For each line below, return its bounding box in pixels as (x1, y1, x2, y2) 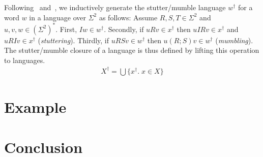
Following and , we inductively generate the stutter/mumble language (4, 2, 226, 12)
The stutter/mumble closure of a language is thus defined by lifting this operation (4, 45, 259, 55)
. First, (55, 23, 77, 34)
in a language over (29, 12, 86, 22)
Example (4, 97, 67, 117)
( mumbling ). (215, 35, 253, 45)
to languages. (4, 54, 45, 65)
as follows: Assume (99, 12, 158, 22)
